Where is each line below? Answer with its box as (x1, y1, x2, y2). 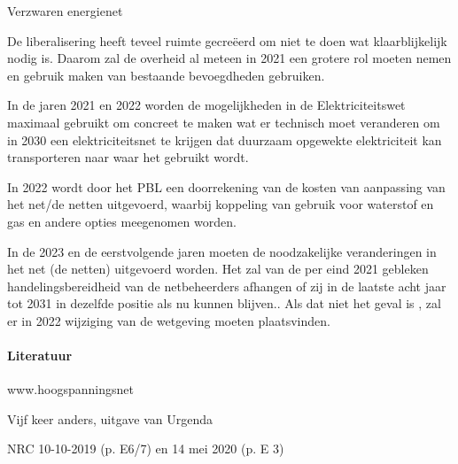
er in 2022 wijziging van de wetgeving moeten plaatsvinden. (7, 311, 330, 329)
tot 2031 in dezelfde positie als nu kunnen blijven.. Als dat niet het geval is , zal (7, 294, 441, 313)
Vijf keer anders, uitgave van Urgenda (7, 409, 213, 428)
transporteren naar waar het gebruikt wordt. (7, 148, 249, 166)
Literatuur (7, 346, 73, 365)
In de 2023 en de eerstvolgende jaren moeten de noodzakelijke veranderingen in (7, 242, 437, 260)
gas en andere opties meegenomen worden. (7, 212, 237, 230)
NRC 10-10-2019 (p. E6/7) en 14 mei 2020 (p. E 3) (7, 439, 284, 458)
